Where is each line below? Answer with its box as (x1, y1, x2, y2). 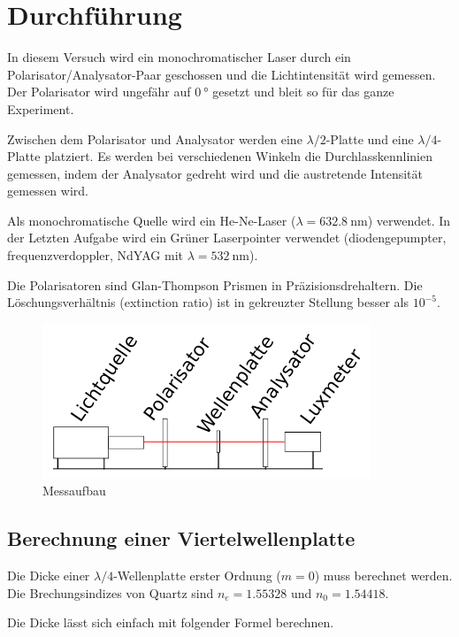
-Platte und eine (325, 129, 414, 148)
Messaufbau (42, 481, 106, 500)
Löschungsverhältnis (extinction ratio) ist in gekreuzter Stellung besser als (7, 293, 409, 311)
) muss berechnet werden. (314, 566, 453, 585)
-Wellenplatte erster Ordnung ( (113, 566, 281, 585)
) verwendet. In (367, 211, 451, 229)
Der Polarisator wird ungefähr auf (7, 82, 191, 101)
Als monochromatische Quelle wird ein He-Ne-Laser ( (7, 211, 296, 229)
